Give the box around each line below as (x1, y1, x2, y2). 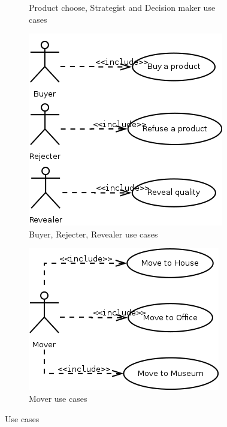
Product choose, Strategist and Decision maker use (29, 1, 216, 13)
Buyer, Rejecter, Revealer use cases (29, 227, 158, 240)
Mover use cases (29, 392, 87, 404)
